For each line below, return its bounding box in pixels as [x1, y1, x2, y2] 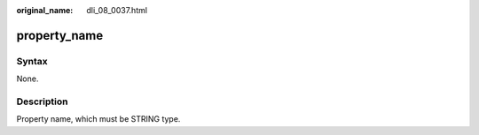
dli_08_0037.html [86, 5, 148, 15]
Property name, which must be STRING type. [16, 114, 181, 124]
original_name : [16, 5, 74, 15]
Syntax [16, 55, 48, 67]
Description [16, 95, 68, 108]
